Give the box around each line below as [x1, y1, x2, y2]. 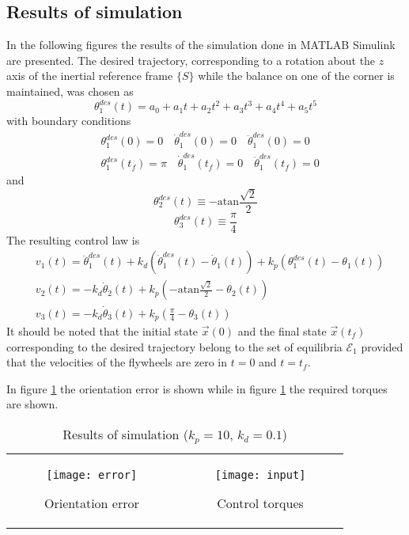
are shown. [6, 396, 59, 412]
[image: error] [46, 468, 138, 481]
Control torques [217, 493, 304, 512]
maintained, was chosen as [6, 82, 134, 99]
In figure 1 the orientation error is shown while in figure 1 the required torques [6, 380, 388, 397]
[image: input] [214, 468, 306, 481]
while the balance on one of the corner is [198, 67, 395, 84]
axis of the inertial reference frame [6, 67, 173, 84]
